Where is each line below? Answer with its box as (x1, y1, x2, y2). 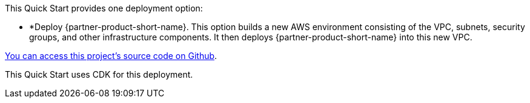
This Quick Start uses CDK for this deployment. (5, 69, 193, 80)
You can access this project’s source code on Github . (5, 51, 217, 61)
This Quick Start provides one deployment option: (5, 3, 203, 13)
